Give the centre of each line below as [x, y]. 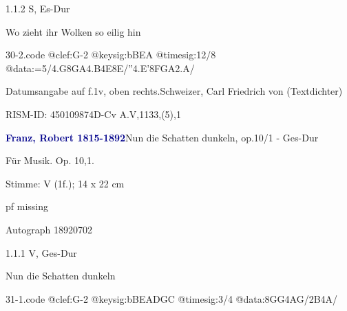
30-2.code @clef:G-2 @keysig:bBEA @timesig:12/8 [111, 55]
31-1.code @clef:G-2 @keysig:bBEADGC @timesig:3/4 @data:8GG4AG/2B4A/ [172, 298]
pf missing [27, 206]
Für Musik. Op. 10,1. [50, 160]
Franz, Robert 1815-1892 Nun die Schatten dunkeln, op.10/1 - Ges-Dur [162, 137]
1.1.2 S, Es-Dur [38, 8]
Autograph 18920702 [49, 229]
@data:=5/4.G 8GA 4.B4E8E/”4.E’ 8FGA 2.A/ [100, 68]
